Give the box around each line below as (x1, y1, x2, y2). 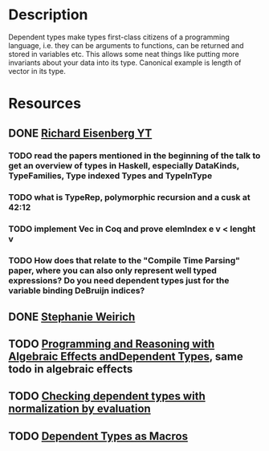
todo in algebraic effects (8, 362, 133, 376)
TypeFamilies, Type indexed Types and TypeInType (8, 170, 213, 181)
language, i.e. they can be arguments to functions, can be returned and (8, 40, 244, 50)
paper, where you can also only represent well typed (8, 265, 217, 276)
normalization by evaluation (8, 402, 151, 416)
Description (8, 6, 88, 24)
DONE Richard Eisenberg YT (8, 126, 153, 140)
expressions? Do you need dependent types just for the (8, 275, 230, 286)
